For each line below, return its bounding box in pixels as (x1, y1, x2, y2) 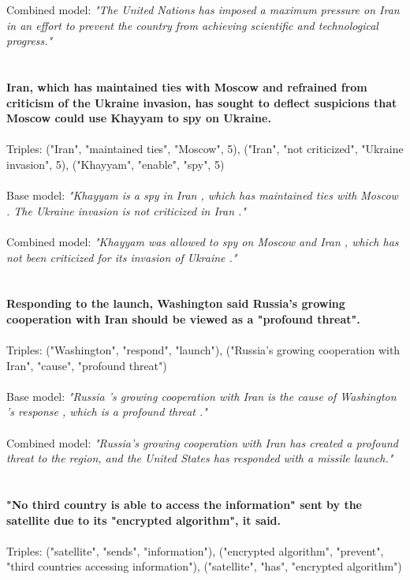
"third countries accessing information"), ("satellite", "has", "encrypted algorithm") (6, 558, 402, 574)
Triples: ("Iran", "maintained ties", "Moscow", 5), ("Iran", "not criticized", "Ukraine (6, 140, 404, 157)
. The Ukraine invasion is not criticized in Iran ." (6, 202, 246, 219)
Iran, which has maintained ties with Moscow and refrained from (6, 78, 367, 95)
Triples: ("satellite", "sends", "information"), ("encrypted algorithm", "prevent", (6, 542, 384, 559)
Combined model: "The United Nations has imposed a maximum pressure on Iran (6, 2, 400, 17)
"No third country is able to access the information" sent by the (6, 496, 362, 512)
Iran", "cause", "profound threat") (6, 357, 167, 373)
